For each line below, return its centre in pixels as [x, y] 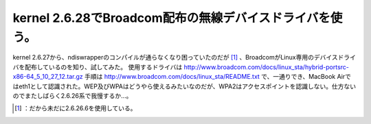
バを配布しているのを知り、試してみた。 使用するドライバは [98, 67]
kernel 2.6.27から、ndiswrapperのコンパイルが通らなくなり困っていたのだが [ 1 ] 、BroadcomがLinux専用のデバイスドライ [184, 58]
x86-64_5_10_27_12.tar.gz [48, 77]
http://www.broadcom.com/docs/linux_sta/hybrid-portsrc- [267, 67]
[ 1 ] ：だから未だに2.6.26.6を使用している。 [76, 108]
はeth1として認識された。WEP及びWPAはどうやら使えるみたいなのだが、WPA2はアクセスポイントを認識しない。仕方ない [184, 86]
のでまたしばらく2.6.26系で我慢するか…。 [72, 95]
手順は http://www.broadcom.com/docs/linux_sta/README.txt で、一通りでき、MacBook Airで [218, 77]
